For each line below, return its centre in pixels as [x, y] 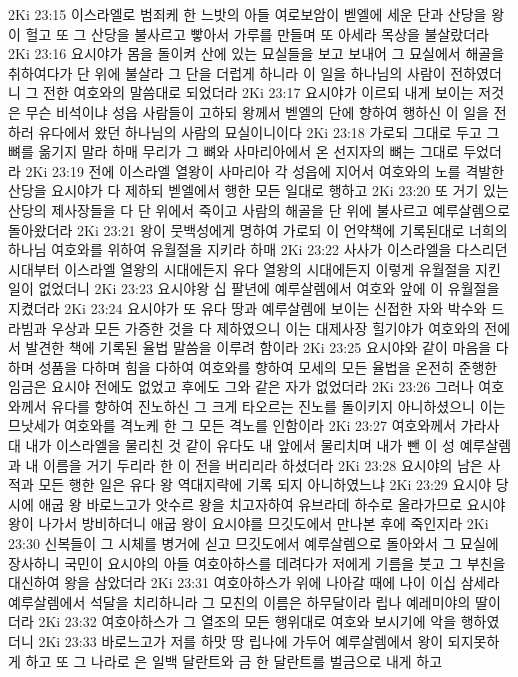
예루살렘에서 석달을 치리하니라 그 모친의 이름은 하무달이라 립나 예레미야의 [239, 601]
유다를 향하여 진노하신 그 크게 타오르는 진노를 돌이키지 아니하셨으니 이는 [278, 405]
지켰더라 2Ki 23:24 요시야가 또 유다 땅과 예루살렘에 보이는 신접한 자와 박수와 [247, 307]
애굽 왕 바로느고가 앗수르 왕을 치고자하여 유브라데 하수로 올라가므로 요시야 [272, 503]
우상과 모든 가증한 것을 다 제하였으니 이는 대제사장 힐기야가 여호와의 [265, 327]
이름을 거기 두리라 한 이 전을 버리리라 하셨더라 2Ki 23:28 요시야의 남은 [263, 464]
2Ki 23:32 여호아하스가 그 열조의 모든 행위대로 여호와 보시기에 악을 [247, 621]
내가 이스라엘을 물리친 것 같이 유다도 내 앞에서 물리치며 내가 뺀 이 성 [240, 445]
